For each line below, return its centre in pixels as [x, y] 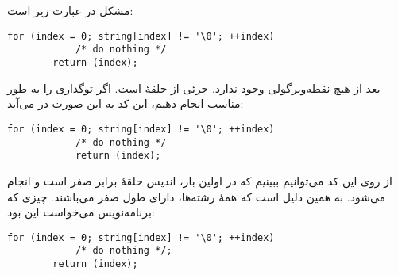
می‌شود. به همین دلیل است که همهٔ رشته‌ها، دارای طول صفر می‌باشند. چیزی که [197, 196]
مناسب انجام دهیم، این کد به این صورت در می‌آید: [126, 103]
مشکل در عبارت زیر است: [70, 11]
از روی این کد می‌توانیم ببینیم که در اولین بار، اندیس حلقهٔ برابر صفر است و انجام [200, 180]
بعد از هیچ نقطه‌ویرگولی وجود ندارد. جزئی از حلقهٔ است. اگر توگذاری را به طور [194, 88]
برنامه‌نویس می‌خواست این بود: [81, 212]
